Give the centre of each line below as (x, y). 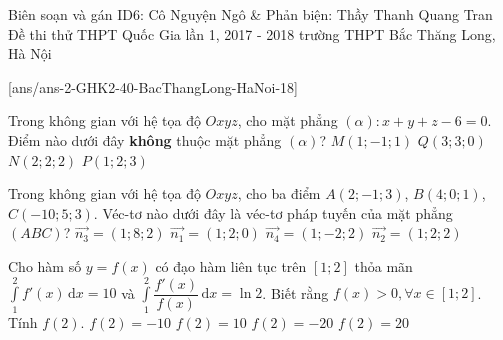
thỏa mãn (383, 265)
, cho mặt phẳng (287, 120)
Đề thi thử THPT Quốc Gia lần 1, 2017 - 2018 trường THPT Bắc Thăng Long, (252, 33)
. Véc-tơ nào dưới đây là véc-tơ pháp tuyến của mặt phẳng (273, 212)
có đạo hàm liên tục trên (231, 265)
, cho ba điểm (279, 193)
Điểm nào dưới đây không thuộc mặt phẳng (145, 139)
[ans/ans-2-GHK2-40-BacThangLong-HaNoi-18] (153, 86)
